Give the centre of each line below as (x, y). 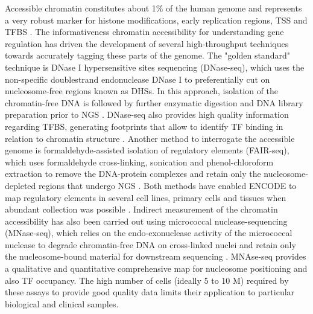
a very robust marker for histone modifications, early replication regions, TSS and (156, 20)
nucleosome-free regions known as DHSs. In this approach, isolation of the (142, 91)
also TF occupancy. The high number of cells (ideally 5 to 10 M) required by (147, 280)
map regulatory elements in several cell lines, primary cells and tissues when (146, 197)
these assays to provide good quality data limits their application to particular (150, 292)
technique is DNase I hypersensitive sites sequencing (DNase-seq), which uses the (155, 67)
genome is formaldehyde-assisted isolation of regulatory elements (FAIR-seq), (147, 150)
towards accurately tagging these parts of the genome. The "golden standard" (147, 55)
